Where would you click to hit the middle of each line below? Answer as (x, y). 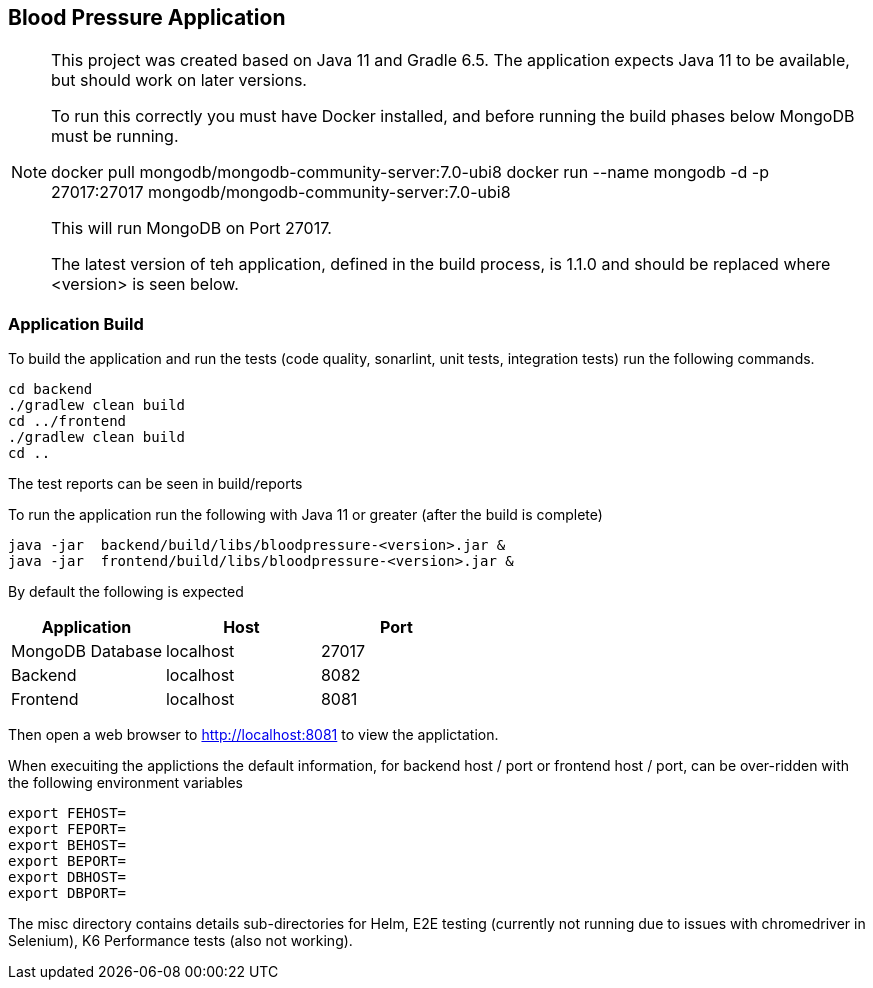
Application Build (76, 323)
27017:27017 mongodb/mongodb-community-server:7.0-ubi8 (281, 192)
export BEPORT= (67, 861)
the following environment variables (125, 783)
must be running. (115, 136)
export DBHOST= (67, 877)
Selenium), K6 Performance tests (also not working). (180, 941)
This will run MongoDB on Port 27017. (191, 228)
